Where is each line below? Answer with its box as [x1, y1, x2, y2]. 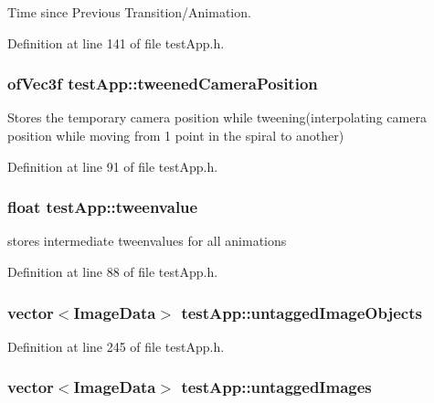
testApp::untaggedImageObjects [181, 301, 422, 323]
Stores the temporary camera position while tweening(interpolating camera [7, 108, 427, 127]
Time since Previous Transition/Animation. [7, 3, 251, 21]
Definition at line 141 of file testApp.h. [7, 33, 225, 52]
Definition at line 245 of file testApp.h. [7, 336, 225, 355]
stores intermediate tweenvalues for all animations [7, 231, 287, 250]
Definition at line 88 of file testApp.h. [7, 262, 218, 281]
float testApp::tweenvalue [7, 196, 198, 218]
